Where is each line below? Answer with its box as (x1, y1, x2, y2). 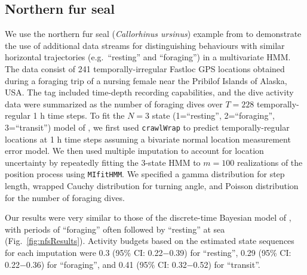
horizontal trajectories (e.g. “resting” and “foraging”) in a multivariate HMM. (5, 51, 291, 63)
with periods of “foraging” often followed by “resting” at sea (5, 223, 225, 235)
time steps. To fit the (47, 109, 125, 122)
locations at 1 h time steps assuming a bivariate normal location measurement (5, 132, 291, 145)
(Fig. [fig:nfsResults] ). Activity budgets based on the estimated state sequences (5, 234, 294, 247)
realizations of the (237, 156, 303, 168)
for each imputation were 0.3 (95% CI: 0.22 (5, 246, 163, 259)
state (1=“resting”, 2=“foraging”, (152, 109, 275, 122)
